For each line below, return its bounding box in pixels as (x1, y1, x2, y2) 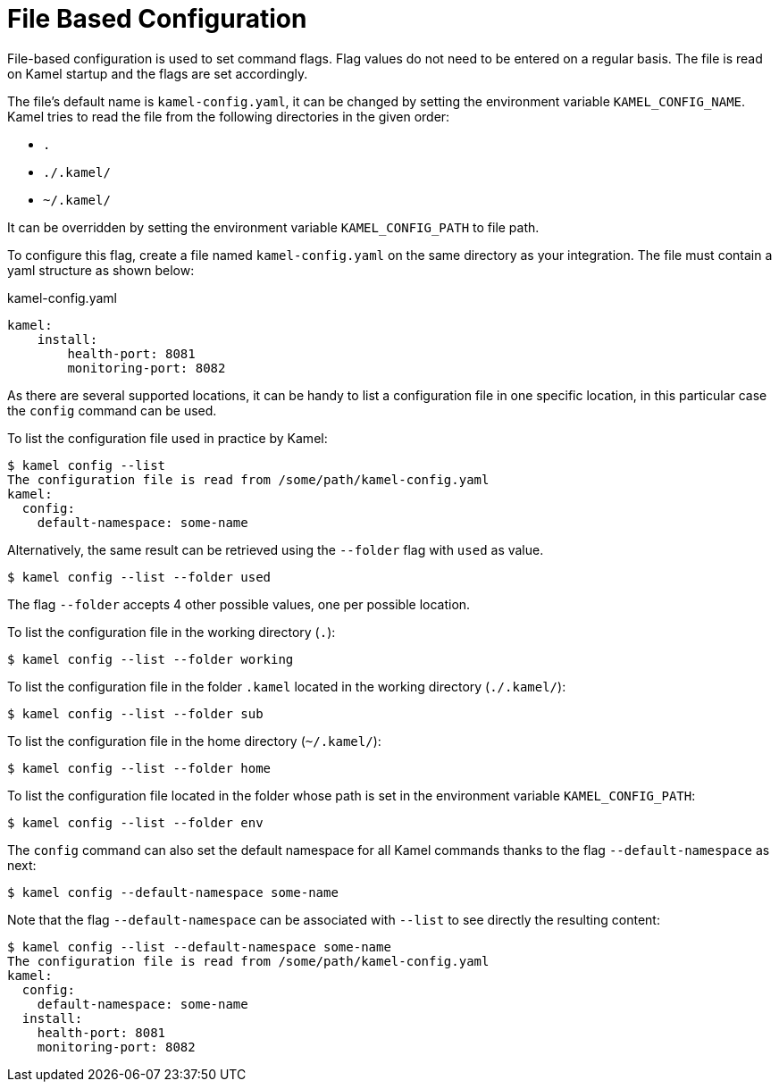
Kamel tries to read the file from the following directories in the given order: (7, 108, 450, 124)
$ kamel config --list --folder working (7, 651, 294, 666)
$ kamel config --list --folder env (7, 815, 264, 830)
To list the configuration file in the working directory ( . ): (7, 624, 336, 640)
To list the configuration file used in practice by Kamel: (7, 430, 328, 446)
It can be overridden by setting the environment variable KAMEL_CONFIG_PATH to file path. (7, 219, 540, 235)
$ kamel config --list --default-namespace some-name (7, 939, 391, 954)
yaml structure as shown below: (7, 262, 195, 278)
